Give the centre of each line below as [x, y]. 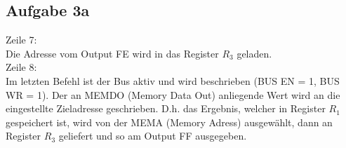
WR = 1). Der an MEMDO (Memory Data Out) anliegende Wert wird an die [173, 94]
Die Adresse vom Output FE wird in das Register [112, 53]
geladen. [254, 53]
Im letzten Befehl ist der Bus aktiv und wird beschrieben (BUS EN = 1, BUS [173, 80]
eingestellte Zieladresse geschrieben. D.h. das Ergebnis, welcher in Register [166, 108]
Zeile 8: [21, 67]
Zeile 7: [21, 40]
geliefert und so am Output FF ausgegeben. [153, 136]
